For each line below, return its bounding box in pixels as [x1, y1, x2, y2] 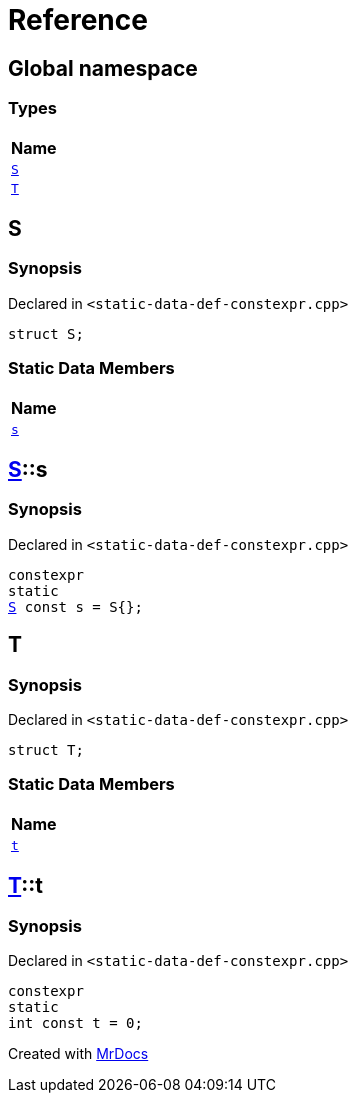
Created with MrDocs [8, 1044, 149, 1062]
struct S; [8, 325, 84, 342]
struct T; [8, 741, 84, 758]
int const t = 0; [8, 1014, 143, 1031]
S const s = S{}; [8, 598, 143, 615]
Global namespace [8, 55, 198, 81]
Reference [8, 3, 148, 37]
